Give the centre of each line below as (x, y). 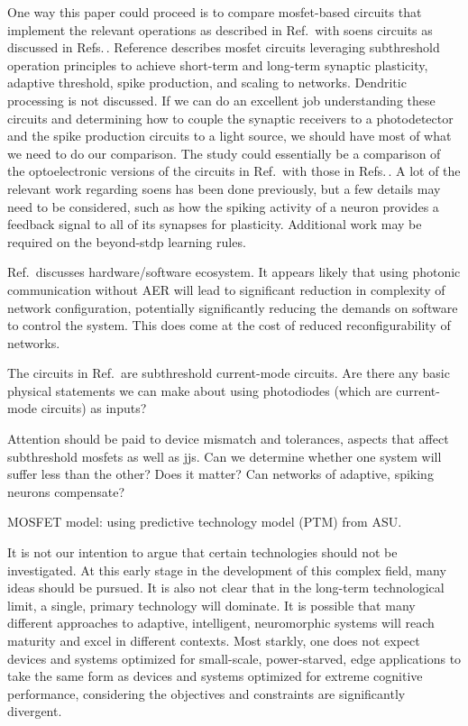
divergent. (35, 711)
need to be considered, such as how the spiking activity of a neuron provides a (223, 206)
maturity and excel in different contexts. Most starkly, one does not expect (214, 640)
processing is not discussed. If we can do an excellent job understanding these (221, 100)
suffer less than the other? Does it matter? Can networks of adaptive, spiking (220, 474)
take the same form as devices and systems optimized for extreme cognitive (215, 676)
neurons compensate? (66, 491)
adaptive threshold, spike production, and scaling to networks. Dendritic (207, 83)
